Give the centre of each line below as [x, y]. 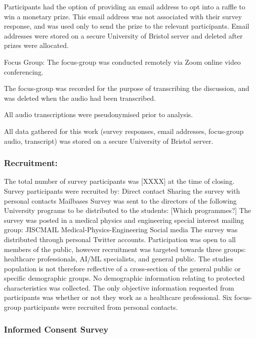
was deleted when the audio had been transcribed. [80, 98]
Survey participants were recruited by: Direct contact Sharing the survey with [122, 190]
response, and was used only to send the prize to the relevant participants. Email [127, 26]
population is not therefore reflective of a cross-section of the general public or [122, 268]
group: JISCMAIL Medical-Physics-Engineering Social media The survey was [121, 230]
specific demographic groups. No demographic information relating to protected [124, 278]
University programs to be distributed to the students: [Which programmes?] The [128, 210]
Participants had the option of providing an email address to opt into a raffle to [125, 6]
